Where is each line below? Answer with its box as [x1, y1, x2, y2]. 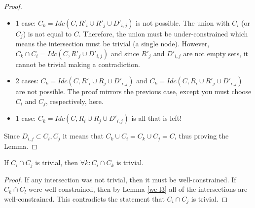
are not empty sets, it [183, 48, 249, 58]
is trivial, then [35, 157, 78, 168]
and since [110, 48, 139, 58]
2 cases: [15, 75, 38, 86]
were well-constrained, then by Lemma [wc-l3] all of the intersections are [28, 184, 248, 194]
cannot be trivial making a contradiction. [15, 59, 140, 69]
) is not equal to [23, 28, 72, 38]
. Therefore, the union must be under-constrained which [78, 28, 248, 38]
